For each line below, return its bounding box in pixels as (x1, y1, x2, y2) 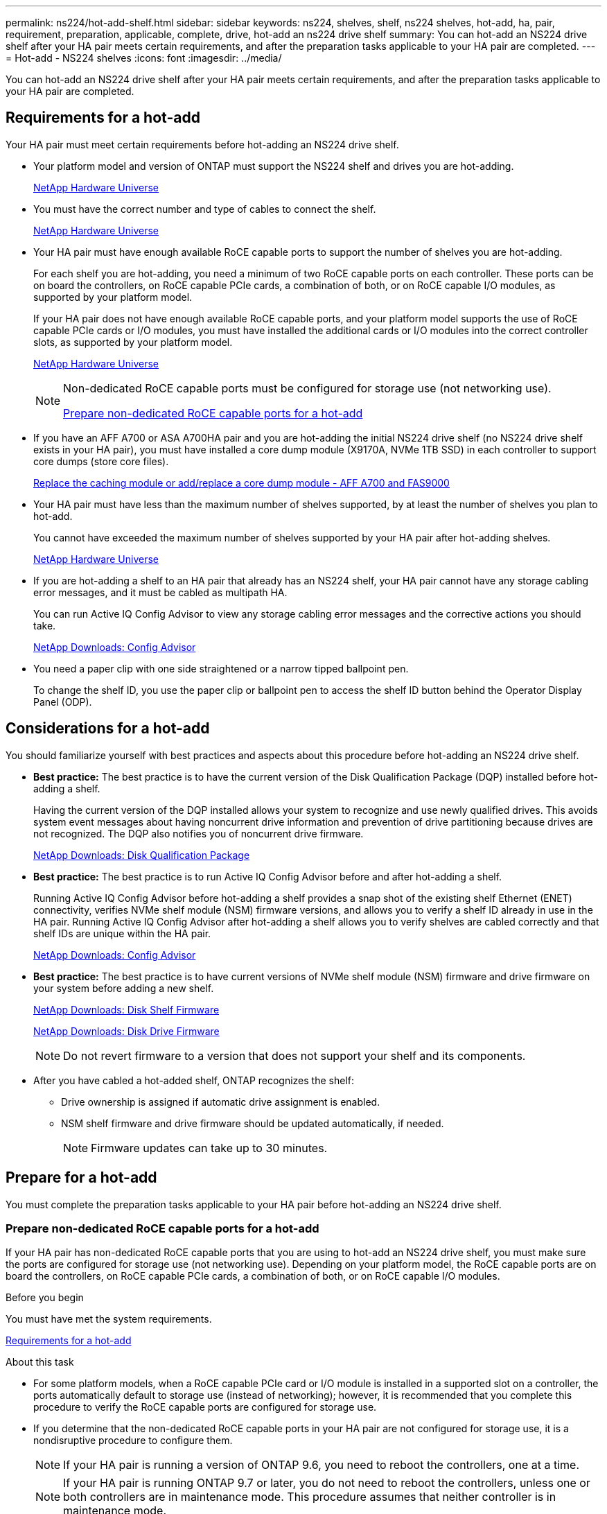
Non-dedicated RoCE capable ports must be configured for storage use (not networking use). (63, 381, 552, 395)
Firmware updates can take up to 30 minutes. (91, 1140, 328, 1155)
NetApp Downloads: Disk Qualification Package (33, 849, 250, 861)
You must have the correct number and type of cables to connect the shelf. (33, 202, 376, 215)
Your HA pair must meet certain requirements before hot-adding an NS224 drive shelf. (6, 138, 399, 150)
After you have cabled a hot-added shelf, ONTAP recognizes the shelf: (33, 1074, 355, 1086)
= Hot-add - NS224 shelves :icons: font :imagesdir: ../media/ (6, 52, 282, 64)
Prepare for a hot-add (6, 1169, 157, 1187)
